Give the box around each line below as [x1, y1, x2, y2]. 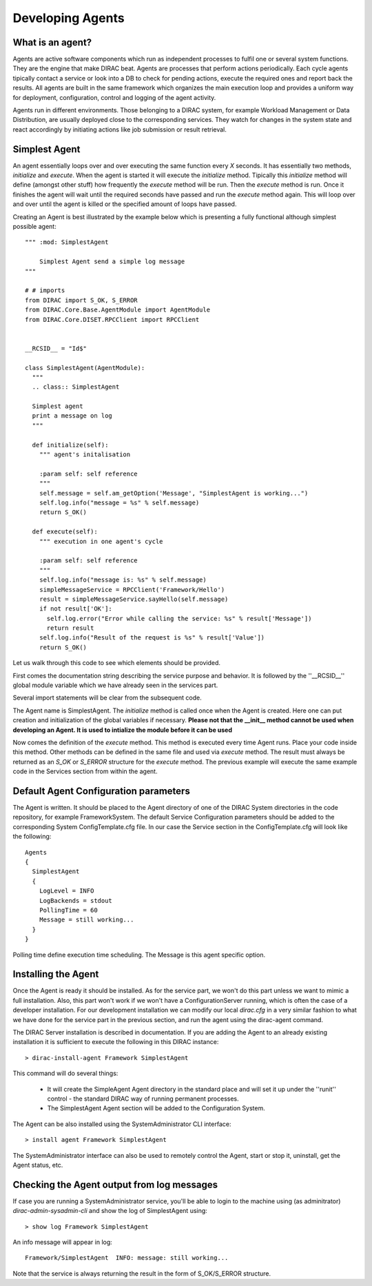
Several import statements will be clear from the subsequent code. [12, 693, 203, 702]
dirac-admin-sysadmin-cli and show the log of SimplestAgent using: [12, 1207, 208, 1215]
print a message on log [32, 412, 113, 420]
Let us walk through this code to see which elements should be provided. [12, 659, 220, 667]
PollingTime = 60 [39, 906, 98, 914]
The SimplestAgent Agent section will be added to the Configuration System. [47, 1104, 265, 1112]
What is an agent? [12, 37, 92, 48]
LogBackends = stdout [39, 897, 113, 904]
